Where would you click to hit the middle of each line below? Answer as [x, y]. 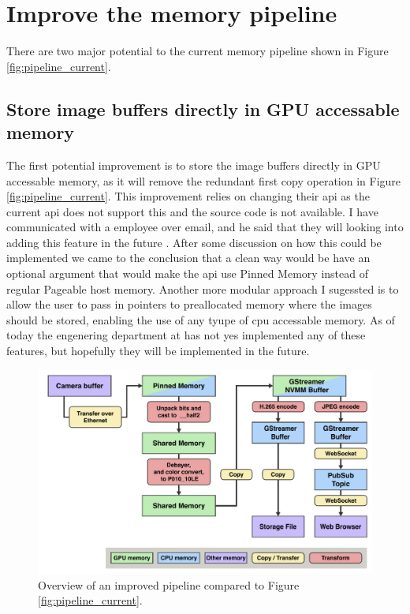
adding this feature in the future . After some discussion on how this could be [194, 242]
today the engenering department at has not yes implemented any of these [186, 335]
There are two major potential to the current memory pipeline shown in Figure [198, 51]
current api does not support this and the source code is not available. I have [192, 211]
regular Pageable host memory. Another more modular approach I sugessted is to [203, 288]
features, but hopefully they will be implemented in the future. [158, 351]
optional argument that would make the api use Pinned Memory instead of [187, 273]
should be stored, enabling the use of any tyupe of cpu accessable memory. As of [201, 319]
